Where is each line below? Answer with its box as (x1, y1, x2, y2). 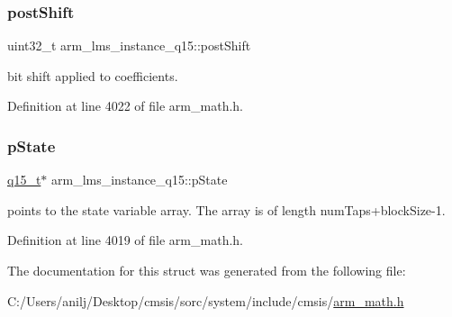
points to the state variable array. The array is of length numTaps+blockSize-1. (7, 200, 446, 219)
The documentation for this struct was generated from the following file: (7, 261, 406, 279)
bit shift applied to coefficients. (7, 66, 178, 85)
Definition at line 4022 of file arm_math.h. (7, 96, 243, 115)
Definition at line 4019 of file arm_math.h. (7, 231, 243, 249)
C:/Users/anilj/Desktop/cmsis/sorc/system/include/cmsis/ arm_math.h (7, 291, 404, 310)
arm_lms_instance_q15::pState (51, 170, 228, 189)
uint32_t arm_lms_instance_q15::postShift (7, 36, 251, 55)
